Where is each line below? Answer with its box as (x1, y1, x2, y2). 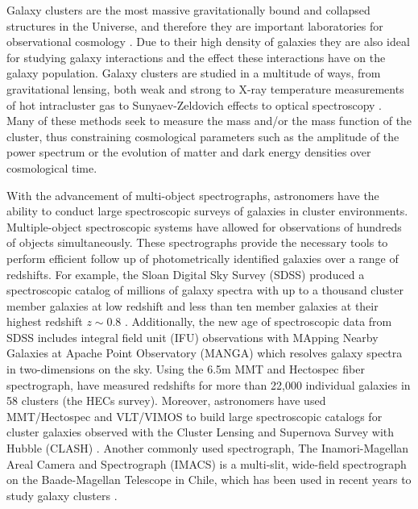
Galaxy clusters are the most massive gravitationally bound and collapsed (6, 2, 370, 18)
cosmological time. (6, 159, 97, 176)
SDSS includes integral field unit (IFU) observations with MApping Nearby (6, 328, 379, 345)
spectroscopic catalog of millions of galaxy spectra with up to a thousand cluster (6, 282, 404, 298)
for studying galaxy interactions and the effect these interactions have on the (6, 48, 386, 65)
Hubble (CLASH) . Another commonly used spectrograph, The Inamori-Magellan (6, 440, 409, 457)
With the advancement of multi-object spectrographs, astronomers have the (6, 186, 379, 203)
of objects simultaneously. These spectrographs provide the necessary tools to (6, 234, 388, 251)
